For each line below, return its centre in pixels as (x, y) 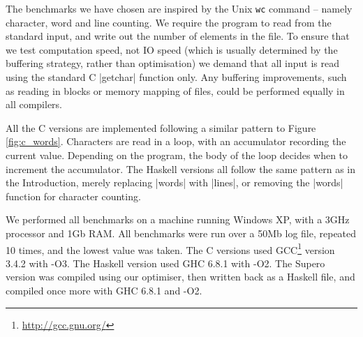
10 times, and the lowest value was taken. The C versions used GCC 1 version (170, 248)
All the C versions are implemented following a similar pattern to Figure (161, 127)
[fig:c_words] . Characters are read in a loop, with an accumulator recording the (176, 141)
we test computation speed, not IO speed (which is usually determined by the (172, 49)
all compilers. (34, 104)
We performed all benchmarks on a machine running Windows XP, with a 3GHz (178, 219)
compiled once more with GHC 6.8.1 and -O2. (104, 290)
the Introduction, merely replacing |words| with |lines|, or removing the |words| (175, 182)
